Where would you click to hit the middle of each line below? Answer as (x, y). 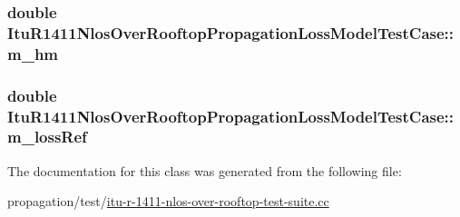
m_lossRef (47, 137)
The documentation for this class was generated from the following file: (205, 170)
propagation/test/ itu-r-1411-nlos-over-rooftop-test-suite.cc (168, 201)
